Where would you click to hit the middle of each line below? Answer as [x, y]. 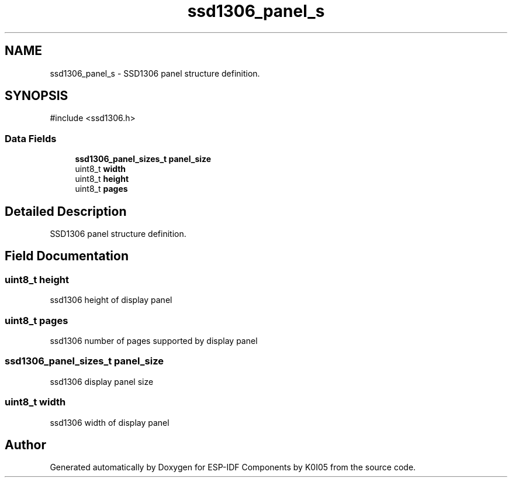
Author [25, 445]
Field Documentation [67, 256]
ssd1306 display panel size [102, 381]
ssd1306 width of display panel [110, 422]
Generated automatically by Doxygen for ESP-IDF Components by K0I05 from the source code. [233, 467]
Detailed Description [66, 211]
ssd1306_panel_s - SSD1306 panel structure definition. [155, 73]
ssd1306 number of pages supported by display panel [154, 341]
